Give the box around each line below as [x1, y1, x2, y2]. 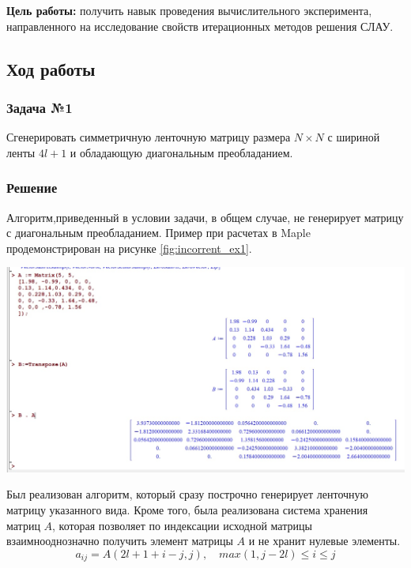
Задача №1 [6, 97, 73, 117]
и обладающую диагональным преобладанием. [70, 144, 293, 160]
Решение [6, 178, 58, 197]
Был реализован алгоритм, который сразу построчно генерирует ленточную [6, 486, 369, 502]
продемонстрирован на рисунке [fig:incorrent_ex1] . [6, 239, 252, 256]
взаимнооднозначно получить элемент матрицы [6, 532, 233, 549]
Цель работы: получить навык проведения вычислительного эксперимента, [6, 2, 372, 18]
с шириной [327, 129, 380, 145]
